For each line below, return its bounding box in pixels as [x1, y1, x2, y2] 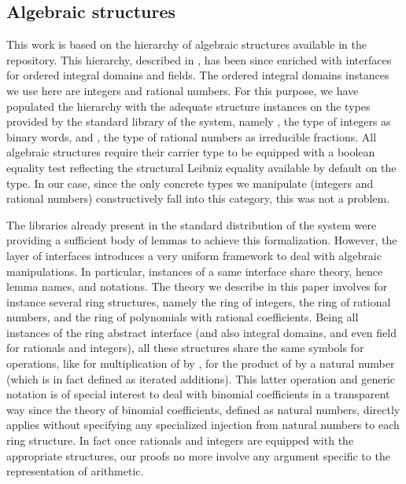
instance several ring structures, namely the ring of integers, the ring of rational [6, 293, 391, 310]
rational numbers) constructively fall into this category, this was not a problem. [6, 190, 390, 207]
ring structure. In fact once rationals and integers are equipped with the [6, 432, 354, 449]
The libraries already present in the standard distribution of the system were [6, 216, 377, 233]
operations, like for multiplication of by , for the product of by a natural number [6, 355, 395, 372]
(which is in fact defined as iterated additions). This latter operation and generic [6, 370, 395, 387]
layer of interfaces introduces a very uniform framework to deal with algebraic [6, 247, 382, 263]
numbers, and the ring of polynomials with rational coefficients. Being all [6, 309, 359, 325]
